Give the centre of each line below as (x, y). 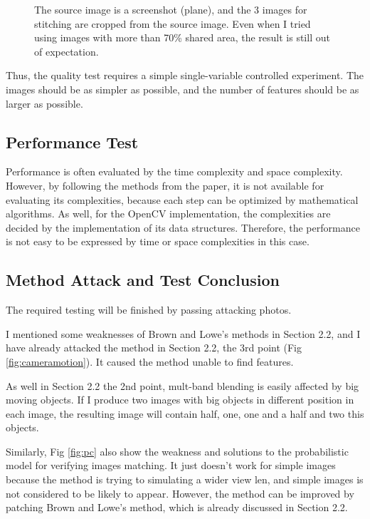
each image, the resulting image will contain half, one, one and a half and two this (185, 413)
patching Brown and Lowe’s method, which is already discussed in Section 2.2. (177, 507)
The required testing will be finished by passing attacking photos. (149, 310)
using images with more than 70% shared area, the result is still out (182, 37)
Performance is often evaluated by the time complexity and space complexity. (174, 171)
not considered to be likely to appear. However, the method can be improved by (180, 493)
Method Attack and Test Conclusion (143, 280)
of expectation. (67, 51)
